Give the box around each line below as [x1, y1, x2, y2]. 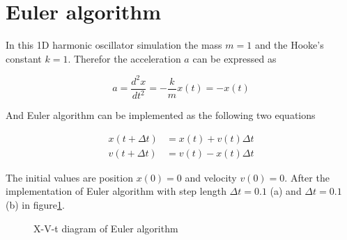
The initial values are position [6, 170, 133, 184]
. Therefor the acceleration [68, 51, 181, 65]
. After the [284, 170, 330, 184]
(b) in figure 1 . [6, 198, 65, 212]
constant [6, 51, 42, 65]
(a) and [270, 184, 302, 198]
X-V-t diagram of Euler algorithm [33, 221, 178, 235]
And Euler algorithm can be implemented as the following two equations [6, 108, 316, 122]
